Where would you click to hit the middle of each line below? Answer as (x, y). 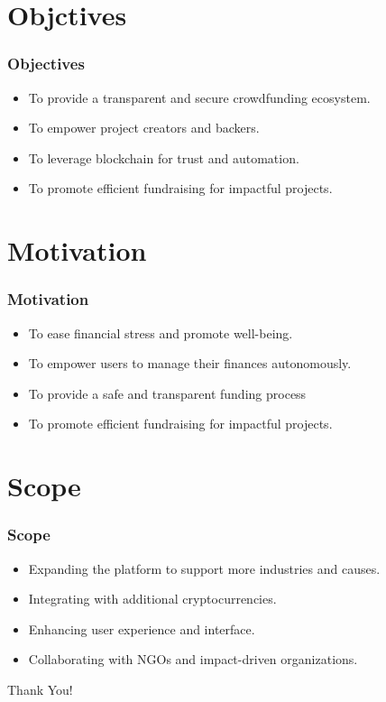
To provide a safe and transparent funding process (167, 393)
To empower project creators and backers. (144, 128)
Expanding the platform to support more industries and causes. (204, 568)
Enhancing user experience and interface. (142, 628)
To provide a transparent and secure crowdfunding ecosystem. (199, 97)
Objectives (46, 64)
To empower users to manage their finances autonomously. (190, 363)
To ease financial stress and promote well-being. (161, 333)
